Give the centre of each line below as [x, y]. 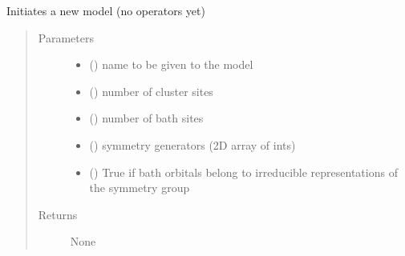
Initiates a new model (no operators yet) [106, 10]
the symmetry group [140, 188]
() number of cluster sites [151, 91]
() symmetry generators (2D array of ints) [192, 144]
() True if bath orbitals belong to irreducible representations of [243, 172]
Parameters [66, 37]
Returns [58, 214]
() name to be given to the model [171, 64]
